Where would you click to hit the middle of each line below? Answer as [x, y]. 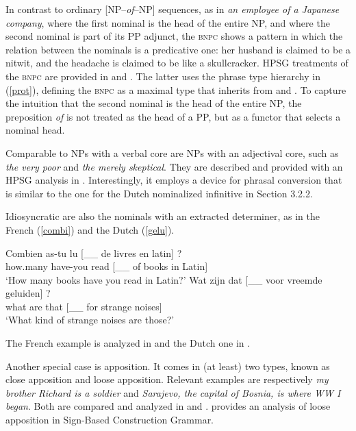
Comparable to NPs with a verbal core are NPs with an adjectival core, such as [172, 152]
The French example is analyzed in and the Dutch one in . [128, 343]
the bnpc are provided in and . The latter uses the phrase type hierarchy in [163, 76]
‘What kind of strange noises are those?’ [90, 320]
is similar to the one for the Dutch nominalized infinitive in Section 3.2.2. [159, 193]
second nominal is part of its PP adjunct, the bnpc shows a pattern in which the [174, 36]
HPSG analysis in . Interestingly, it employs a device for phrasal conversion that [174, 180]
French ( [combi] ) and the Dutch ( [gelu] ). [90, 229]
